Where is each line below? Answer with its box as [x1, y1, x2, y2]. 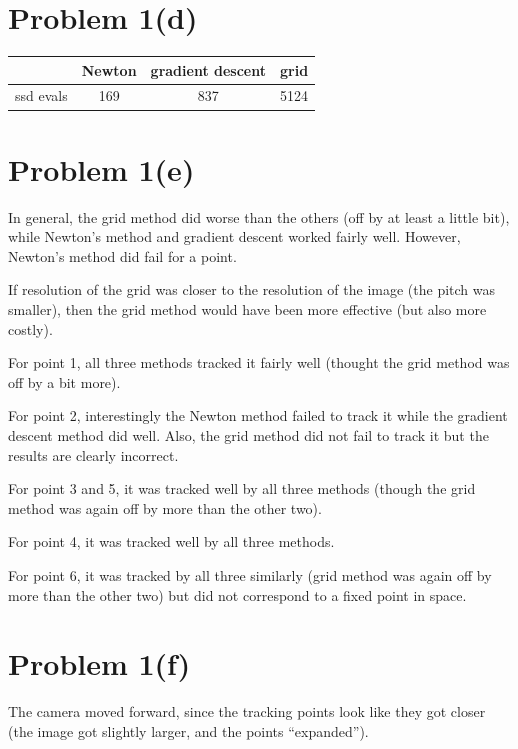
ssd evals [15, 85, 68, 106]
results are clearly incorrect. [8, 444, 179, 465]
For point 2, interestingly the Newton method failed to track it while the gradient [8, 405, 508, 426]
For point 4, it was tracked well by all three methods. [8, 531, 335, 552]
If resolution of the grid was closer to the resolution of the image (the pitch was [8, 279, 496, 300]
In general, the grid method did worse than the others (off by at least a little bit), [8, 206, 510, 227]
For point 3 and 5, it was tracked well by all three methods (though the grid [8, 478, 476, 499]
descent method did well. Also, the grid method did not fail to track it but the [8, 425, 489, 446]
